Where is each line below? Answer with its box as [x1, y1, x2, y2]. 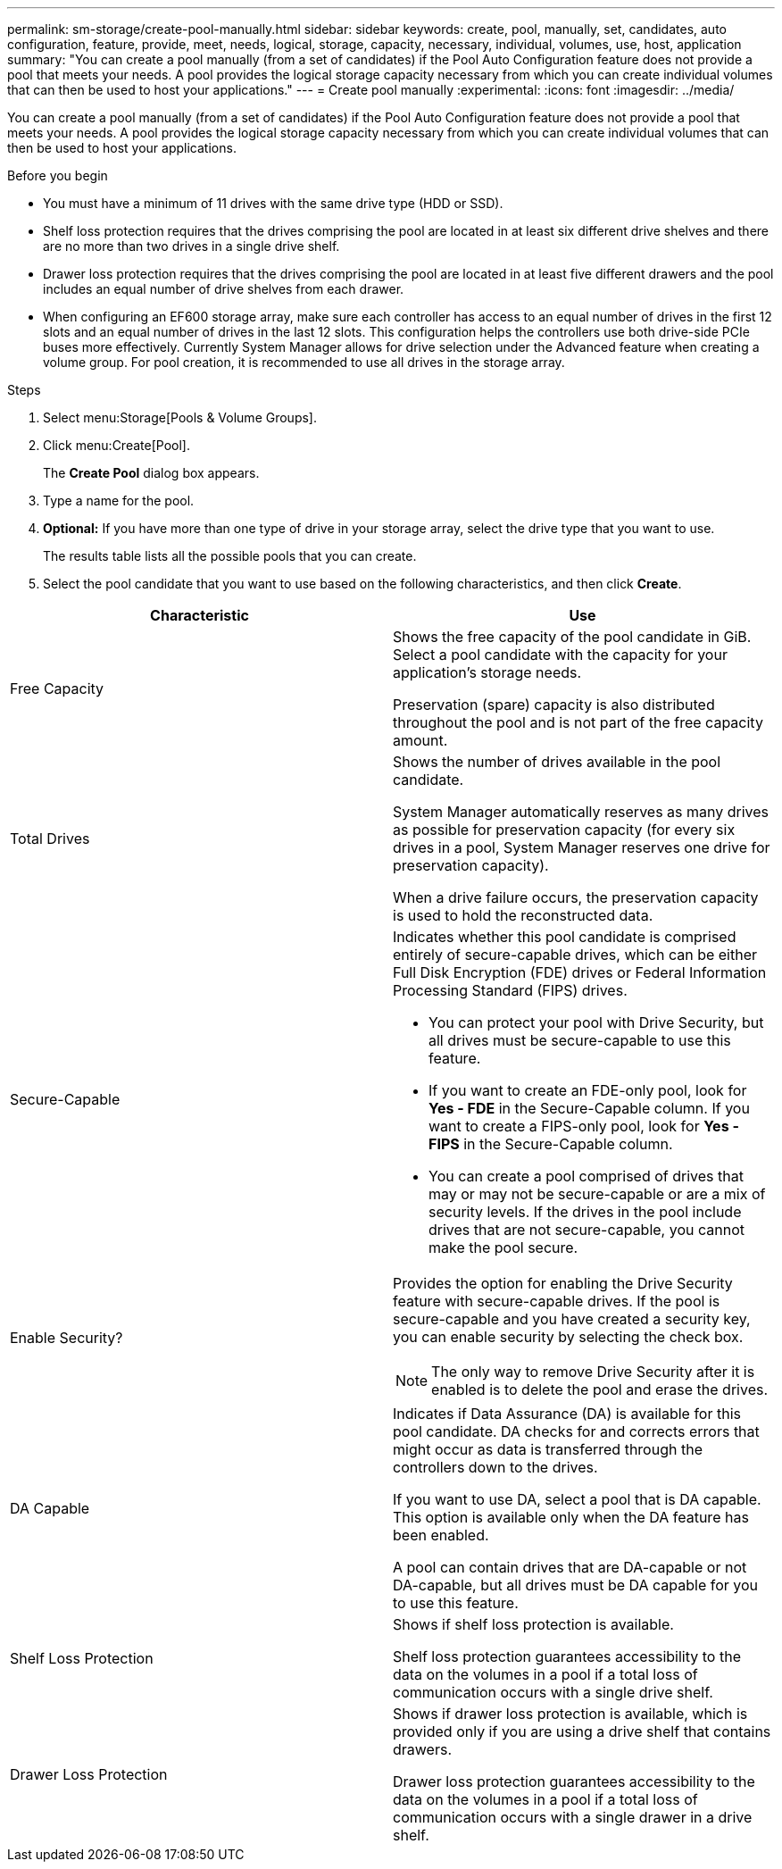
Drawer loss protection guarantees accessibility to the [393, 1773, 755, 1790]
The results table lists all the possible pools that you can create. [43, 548, 417, 563]
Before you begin [7, 168, 108, 183]
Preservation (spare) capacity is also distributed [393, 696, 715, 713]
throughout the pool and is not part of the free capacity [393, 713, 763, 731]
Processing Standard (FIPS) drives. [393, 981, 628, 999]
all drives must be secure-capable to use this [428, 1031, 731, 1049]
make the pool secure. [428, 1239, 578, 1256]
